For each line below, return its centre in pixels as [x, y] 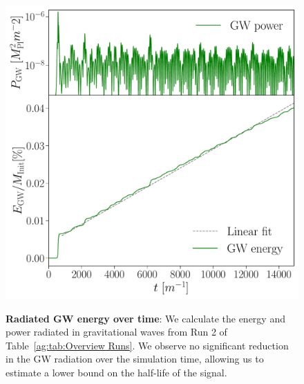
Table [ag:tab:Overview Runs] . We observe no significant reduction [147, 345]
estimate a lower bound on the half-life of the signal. [116, 372]
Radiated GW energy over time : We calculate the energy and [145, 318]
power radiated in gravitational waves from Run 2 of [116, 332]
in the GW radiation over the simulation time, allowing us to [135, 359]
